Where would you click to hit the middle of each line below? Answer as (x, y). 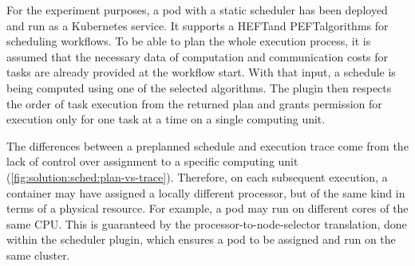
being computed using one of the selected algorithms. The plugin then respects (199, 87)
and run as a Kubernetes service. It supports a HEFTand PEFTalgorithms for (198, 25)
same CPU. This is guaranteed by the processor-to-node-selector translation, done (207, 223)
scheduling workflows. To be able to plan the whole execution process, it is (189, 41)
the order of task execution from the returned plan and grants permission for (194, 103)
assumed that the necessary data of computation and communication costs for (198, 56)
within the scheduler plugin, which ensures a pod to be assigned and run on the (201, 239)
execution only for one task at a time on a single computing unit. (166, 119)
